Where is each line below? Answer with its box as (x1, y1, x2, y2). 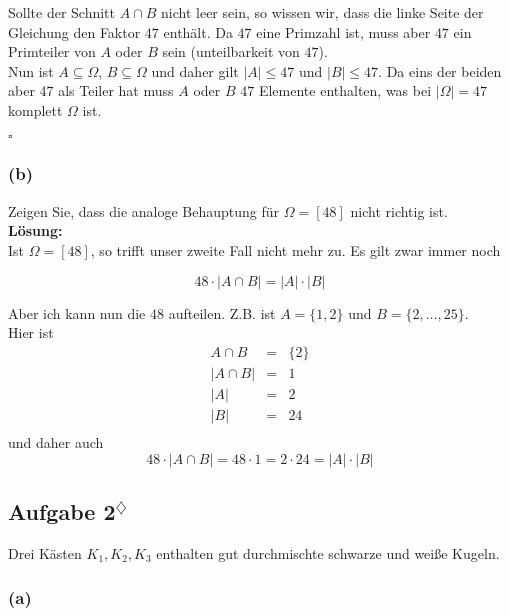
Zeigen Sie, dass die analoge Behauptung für (8, 200, 280, 221)
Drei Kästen (8, 542, 82, 563)
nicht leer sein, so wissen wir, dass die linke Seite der (161, 2, 484, 22)
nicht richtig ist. (350, 200, 448, 221)
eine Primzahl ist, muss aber (256, 21, 431, 42)
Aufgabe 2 (8, 495, 116, 526)
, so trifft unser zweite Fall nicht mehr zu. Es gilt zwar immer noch (90, 239, 501, 260)
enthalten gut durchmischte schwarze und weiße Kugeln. (156, 542, 500, 563)
